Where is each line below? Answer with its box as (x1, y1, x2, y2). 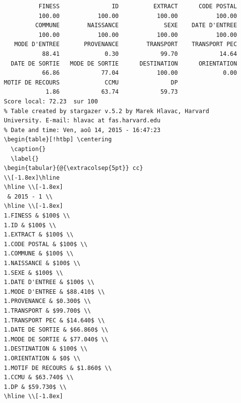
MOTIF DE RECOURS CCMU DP (4, 79, 178, 86)
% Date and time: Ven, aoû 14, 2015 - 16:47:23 (4, 126, 161, 134)
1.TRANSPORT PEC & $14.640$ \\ (4, 317, 105, 324)
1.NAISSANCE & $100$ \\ (4, 260, 81, 267)
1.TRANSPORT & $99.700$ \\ (4, 307, 91, 314)
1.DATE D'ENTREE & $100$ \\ (4, 279, 95, 286)
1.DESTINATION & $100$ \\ (4, 345, 87, 353)
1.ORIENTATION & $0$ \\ (4, 354, 81, 362)
